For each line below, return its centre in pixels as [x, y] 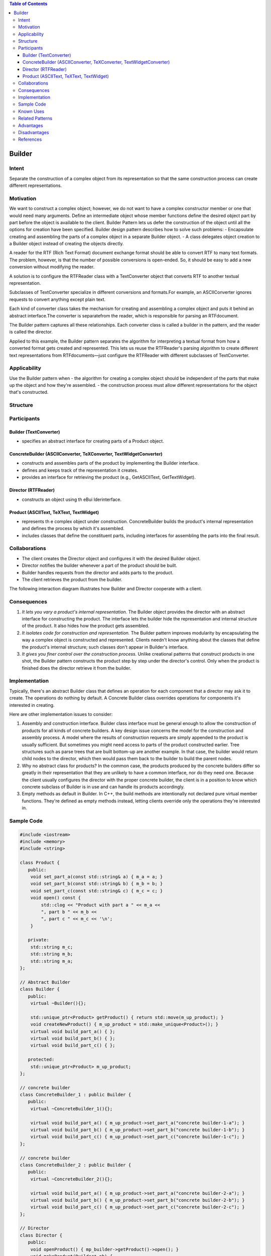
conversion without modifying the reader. [52, 267]
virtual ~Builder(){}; [58, 1003]
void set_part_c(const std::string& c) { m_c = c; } [97, 891]
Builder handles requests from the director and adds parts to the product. [98, 572]
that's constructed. [29, 392]
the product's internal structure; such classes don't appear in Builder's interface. [105, 647]
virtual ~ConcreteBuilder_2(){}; [72, 1179]
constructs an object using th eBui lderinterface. [72, 499]
